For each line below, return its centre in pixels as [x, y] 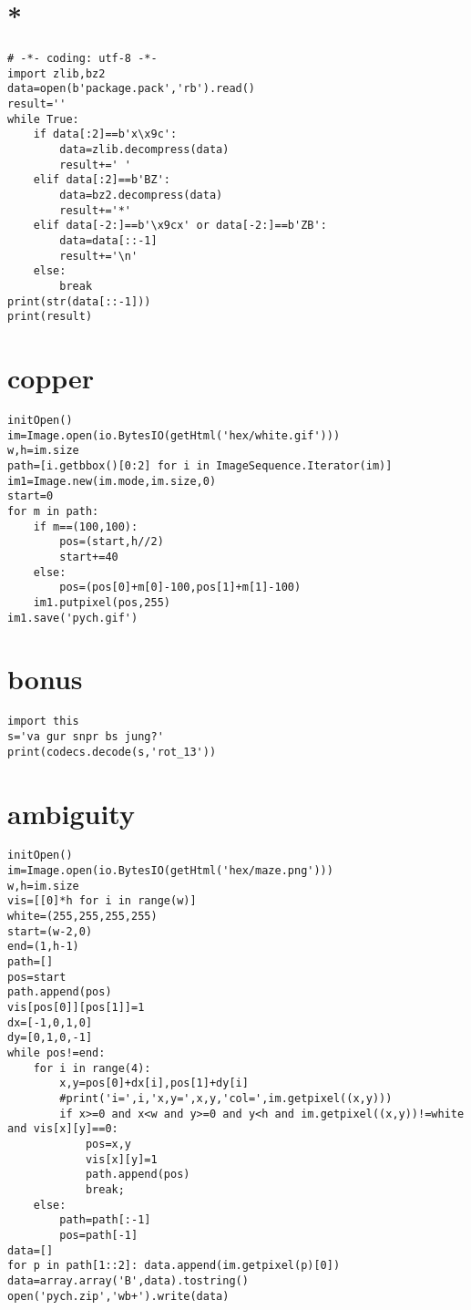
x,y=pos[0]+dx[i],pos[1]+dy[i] [154, 1083]
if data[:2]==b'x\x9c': [105, 134]
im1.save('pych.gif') [73, 618]
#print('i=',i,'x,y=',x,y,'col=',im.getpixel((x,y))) [226, 1098]
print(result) [50, 317]
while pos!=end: [56, 1053]
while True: [43, 119]
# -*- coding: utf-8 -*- [82, 59]
